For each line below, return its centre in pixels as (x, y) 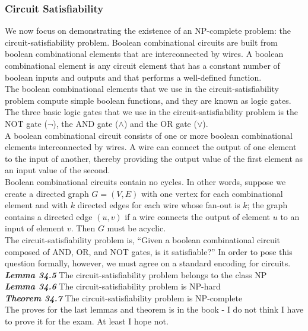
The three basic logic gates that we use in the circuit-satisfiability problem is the (152, 112)
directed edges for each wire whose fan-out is (159, 205)
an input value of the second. (58, 170)
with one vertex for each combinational (212, 193)
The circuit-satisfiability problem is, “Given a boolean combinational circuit (143, 239)
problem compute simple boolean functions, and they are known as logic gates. (148, 100)
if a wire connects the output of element (198, 216)
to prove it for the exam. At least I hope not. (87, 321)
